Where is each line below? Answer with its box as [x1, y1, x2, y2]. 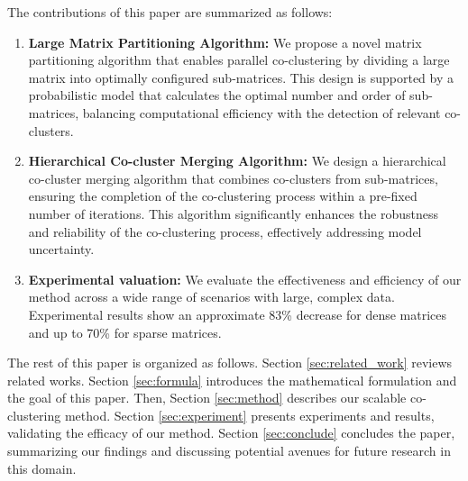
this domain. [7, 458, 77, 477]
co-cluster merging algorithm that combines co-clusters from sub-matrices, [28, 168, 438, 187]
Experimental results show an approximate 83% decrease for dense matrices [28, 304, 447, 323]
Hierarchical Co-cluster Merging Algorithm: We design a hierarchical [28, 151, 446, 170]
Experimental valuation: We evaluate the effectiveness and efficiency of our [28, 269, 462, 288]
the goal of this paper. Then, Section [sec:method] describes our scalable [7, 388, 407, 407]
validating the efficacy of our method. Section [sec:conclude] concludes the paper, [7, 423, 455, 442]
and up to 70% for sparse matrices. [28, 322, 222, 341]
